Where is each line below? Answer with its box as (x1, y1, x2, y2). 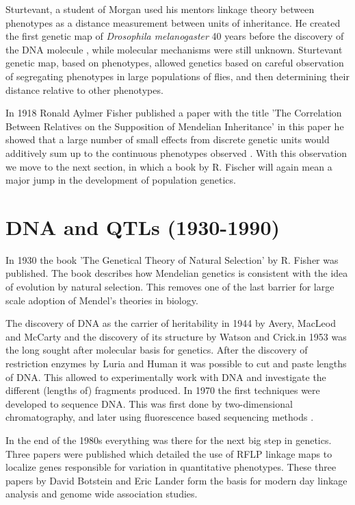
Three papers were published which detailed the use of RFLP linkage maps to (5, 446, 332, 460)
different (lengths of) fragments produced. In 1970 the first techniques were (5, 383, 320, 397)
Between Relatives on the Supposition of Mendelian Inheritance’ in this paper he (5, 119, 344, 133)
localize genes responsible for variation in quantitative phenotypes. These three (5, 460, 337, 474)
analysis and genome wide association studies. (5, 486, 198, 501)
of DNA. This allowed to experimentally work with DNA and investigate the (5, 369, 326, 384)
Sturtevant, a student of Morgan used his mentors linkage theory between (5, 2, 315, 16)
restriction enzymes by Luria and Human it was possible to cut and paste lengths (5, 356, 347, 370)
